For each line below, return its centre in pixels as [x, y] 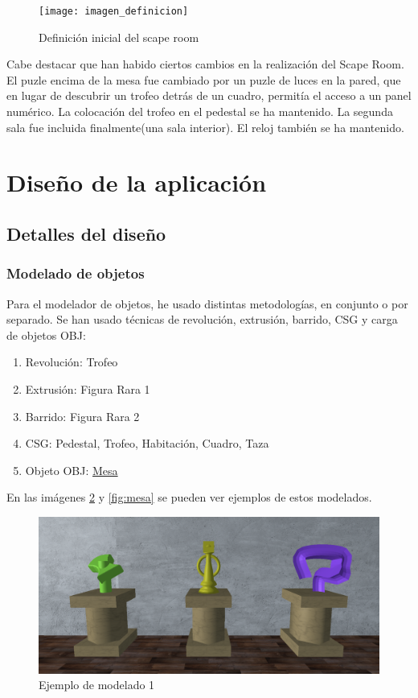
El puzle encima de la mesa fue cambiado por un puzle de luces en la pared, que [204, 79]
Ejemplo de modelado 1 [97, 685]
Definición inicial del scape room [119, 37]
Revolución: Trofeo [72, 362]
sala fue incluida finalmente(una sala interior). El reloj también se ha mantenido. [205, 127]
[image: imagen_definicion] [114, 11]
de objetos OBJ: [46, 335]
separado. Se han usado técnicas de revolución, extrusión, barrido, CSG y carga [202, 319]
